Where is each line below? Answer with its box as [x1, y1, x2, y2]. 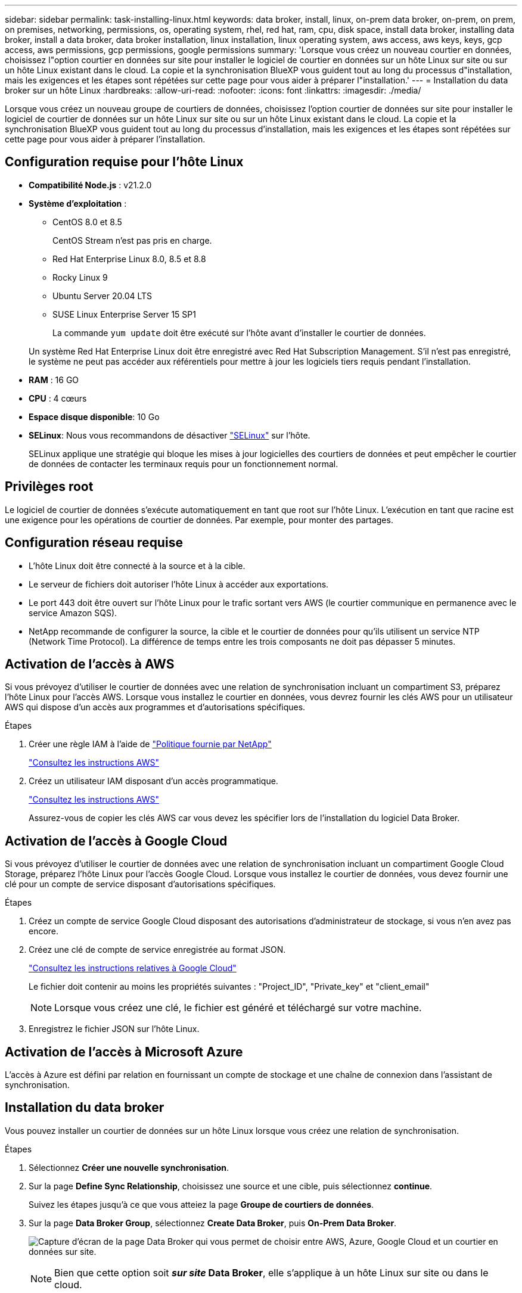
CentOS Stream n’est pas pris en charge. [52, 235, 212, 245]
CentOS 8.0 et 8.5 [52, 216, 122, 227]
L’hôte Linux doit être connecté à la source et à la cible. [29, 560, 246, 571]
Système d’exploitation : [29, 198, 127, 209]
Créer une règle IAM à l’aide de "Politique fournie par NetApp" [29, 739, 272, 750]
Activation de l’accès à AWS [5, 656, 175, 672]
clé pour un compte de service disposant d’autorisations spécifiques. [5, 879, 276, 890]
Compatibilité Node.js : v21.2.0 [29, 179, 152, 190]
